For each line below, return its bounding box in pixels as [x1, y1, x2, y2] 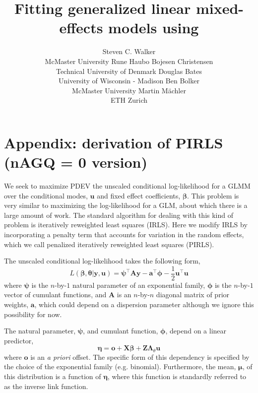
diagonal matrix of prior [156, 289, 230, 300]
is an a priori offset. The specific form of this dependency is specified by [30, 351, 250, 362]
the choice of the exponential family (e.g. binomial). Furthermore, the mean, [4, 361, 236, 372]
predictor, [4, 335, 34, 345]
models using [108, 17, 199, 38]
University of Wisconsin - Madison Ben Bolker [59, 75, 199, 86]
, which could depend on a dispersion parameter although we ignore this [34, 299, 254, 309]
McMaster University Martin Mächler [72, 85, 186, 95]
